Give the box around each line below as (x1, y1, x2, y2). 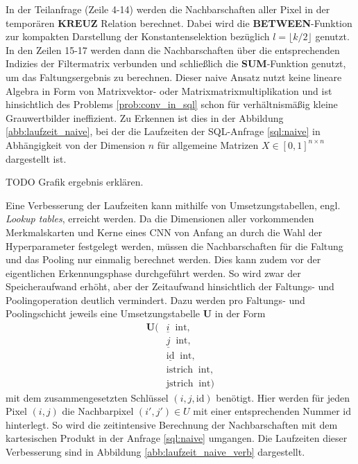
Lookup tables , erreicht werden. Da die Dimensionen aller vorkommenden (6, 211, 314, 226)
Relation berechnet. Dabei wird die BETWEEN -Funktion (101, 15, 352, 30)
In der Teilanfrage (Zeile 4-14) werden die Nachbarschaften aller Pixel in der (6, 2, 330, 16)
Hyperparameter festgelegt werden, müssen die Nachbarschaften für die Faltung (6, 238, 343, 253)
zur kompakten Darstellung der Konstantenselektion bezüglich (6, 29, 270, 44)
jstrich (166, 378, 194, 389)
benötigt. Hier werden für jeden (216, 390, 350, 404)
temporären (6, 15, 55, 30)
